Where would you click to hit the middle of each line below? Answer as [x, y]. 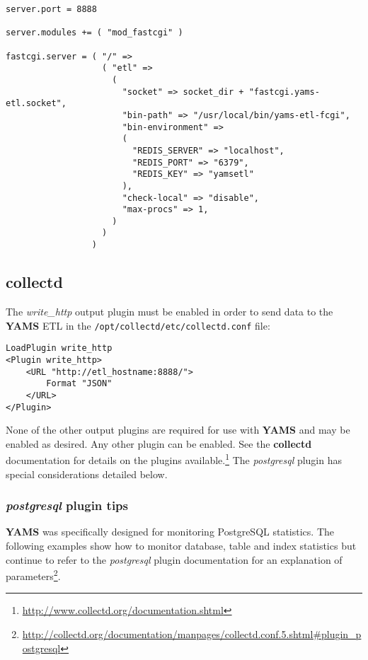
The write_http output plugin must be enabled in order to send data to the [169, 311]
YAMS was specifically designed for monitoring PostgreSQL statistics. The [170, 532]
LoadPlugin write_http [59, 348]
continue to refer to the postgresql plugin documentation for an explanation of [174, 559]
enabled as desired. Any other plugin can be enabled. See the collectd [159, 443]
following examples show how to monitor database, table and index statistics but [181, 546]
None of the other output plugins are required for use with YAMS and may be [178, 430]
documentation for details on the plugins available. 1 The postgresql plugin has [174, 459]
